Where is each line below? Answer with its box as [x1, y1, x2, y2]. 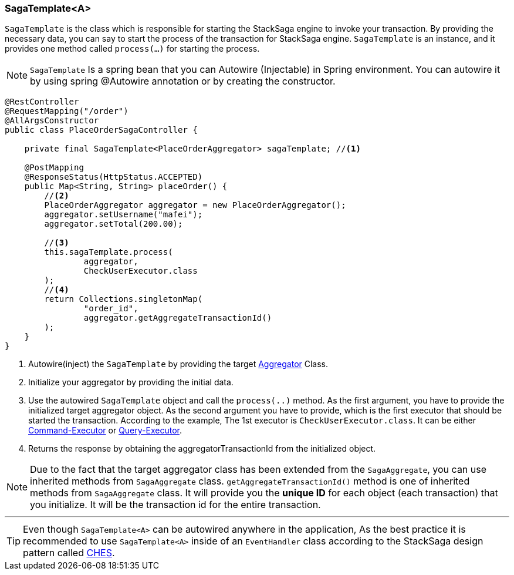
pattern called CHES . [23, 547, 115, 559]
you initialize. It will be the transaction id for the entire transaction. [30, 499, 321, 511]
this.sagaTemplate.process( [44, 247, 173, 257]
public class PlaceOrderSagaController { [5, 125, 198, 135]
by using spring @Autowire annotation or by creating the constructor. [30, 75, 336, 88]
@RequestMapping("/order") [5, 106, 128, 116]
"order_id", [83, 304, 138, 314]
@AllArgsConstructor [5, 116, 99, 126]
